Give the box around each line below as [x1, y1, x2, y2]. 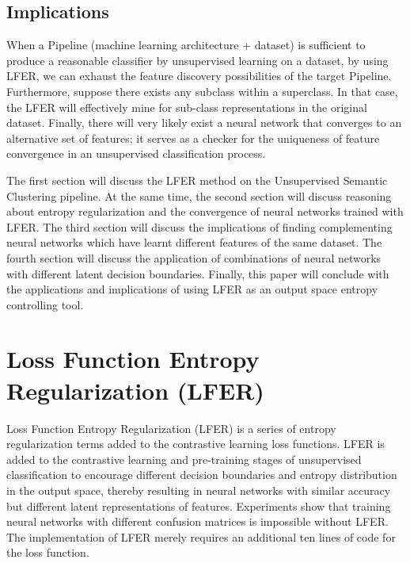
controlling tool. [6, 296, 84, 312]
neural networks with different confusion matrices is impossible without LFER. [6, 513, 389, 530]
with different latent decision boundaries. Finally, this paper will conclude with [6, 265, 389, 281]
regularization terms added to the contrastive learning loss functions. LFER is [6, 435, 385, 452]
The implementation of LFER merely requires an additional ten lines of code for [6, 528, 396, 545]
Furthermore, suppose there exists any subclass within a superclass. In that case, [6, 82, 398, 99]
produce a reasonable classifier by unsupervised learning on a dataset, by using [6, 52, 389, 68]
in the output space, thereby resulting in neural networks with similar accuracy [6, 481, 391, 498]
